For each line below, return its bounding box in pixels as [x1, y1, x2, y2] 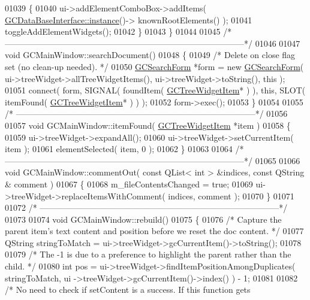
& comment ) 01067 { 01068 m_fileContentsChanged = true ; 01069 [5, 177, 253, 190]
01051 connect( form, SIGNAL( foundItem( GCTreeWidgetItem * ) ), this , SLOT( [5, 84, 306, 96]
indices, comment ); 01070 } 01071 [168, 189, 294, 202]
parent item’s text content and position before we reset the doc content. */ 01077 [5, 225, 304, 237]
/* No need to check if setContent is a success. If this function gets [5, 283, 251, 296]
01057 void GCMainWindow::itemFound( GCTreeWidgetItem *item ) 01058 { [5, 119, 291, 131]
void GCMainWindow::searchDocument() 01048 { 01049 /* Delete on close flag [5, 49, 296, 61]
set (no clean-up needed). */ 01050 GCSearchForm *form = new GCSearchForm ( [5, 60, 304, 72]
